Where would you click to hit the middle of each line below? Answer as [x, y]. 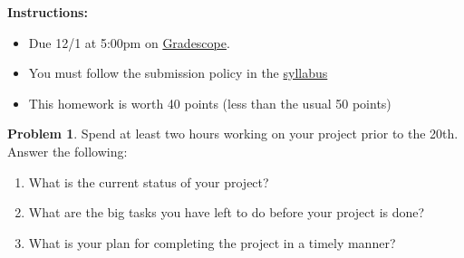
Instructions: [48, 12]
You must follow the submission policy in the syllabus [178, 73]
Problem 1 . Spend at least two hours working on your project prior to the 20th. [233, 134]
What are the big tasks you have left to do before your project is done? [227, 212]
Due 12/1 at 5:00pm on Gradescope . [129, 42]
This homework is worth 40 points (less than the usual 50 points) [210, 103]
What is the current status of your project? [149, 182]
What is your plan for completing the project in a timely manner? [212, 242]
